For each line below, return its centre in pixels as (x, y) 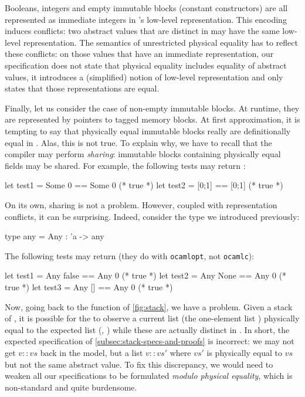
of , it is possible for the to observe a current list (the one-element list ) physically (152, 318)
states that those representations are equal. (82, 88)
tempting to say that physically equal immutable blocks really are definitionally (148, 130)
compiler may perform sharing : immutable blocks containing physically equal (143, 154)
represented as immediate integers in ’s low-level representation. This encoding (146, 19)
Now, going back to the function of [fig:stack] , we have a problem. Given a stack (149, 306)
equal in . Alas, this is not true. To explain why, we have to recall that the (138, 142)
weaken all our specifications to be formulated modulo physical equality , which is (149, 376)
